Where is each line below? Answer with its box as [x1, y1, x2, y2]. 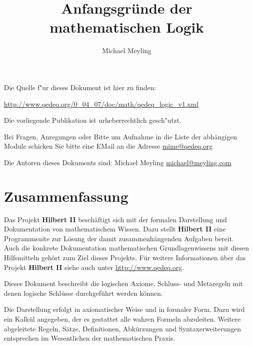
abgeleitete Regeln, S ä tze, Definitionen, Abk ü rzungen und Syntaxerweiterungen [4, 323, 241, 333]
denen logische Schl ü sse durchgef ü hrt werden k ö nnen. [4, 288, 163, 298]
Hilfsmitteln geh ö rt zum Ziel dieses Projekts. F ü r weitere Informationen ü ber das [4, 252, 246, 262]
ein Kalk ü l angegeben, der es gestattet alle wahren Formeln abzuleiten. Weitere [4, 313, 241, 324]
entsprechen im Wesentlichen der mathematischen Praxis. [4, 333, 175, 343]
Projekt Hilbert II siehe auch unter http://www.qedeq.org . [4, 262, 184, 272]
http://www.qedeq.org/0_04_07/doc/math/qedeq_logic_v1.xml [4, 98, 199, 109]
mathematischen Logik [49, 17, 204, 37]
